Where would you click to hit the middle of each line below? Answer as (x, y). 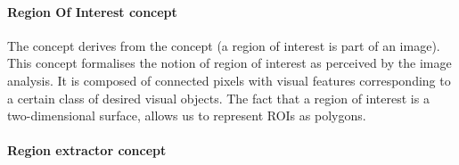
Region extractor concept (87, 150)
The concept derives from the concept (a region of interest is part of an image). (224, 45)
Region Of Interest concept (92, 11)
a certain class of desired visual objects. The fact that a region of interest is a (218, 98)
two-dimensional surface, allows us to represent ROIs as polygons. (187, 115)
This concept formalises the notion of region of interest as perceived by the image (229, 63)
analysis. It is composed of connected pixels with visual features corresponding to (229, 80)
